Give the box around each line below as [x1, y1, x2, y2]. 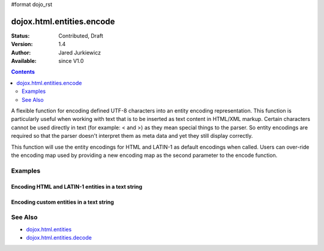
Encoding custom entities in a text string [11, 198, 114, 205]
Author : [11, 49, 31, 56]
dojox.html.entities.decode [26, 234, 92, 241]
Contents [11, 68, 35, 75]
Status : [11, 32, 30, 39]
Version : [11, 41, 33, 48]
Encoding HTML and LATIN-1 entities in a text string [11, 183, 143, 190]
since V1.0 [58, 58, 84, 65]
